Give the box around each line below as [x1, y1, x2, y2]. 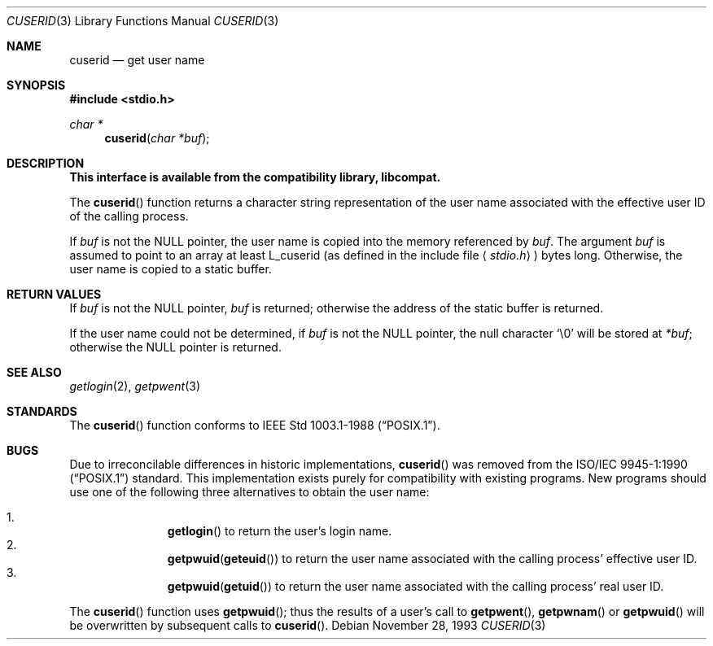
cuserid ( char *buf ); [104, 131, 210, 145]
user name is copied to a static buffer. [69, 262, 272, 276]
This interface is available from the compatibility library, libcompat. [69, 170, 441, 184]
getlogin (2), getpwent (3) [69, 379, 200, 393]
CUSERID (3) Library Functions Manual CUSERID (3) [7, 14, 279, 28]
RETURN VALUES [7, 287, 102, 301]
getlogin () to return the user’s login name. [167, 524, 392, 538]
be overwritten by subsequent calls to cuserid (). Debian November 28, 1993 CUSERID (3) [69, 618, 546, 632]
